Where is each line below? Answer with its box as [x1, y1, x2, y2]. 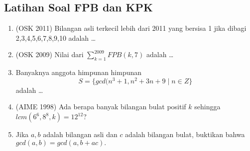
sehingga [194, 101, 221, 112]
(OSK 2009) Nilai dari [15, 49, 84, 60]
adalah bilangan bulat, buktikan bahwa [125, 129, 245, 140]
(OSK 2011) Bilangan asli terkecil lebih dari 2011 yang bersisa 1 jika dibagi [15, 23, 247, 33]
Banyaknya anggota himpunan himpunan [15, 67, 142, 77]
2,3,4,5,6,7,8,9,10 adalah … [15, 32, 96, 43]
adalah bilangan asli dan [43, 129, 118, 140]
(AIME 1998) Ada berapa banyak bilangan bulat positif [15, 101, 186, 112]
